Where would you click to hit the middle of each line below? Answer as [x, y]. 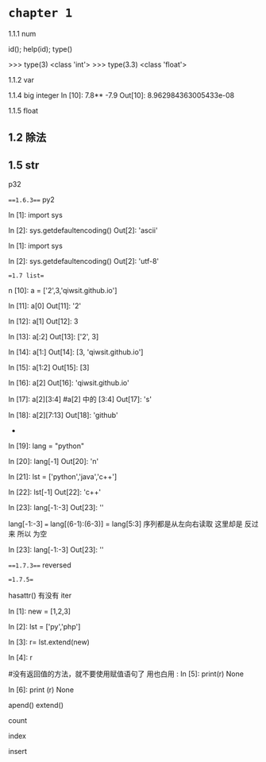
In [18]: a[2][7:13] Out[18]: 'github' [63, 416]
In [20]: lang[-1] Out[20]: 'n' [54, 462]
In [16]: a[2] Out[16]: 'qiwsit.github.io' [69, 383]
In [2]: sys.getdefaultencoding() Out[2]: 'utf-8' [84, 261]
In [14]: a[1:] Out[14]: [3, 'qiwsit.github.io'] [76, 352]
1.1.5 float [23, 110]
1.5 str [24, 165]
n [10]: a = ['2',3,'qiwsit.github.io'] [63, 291]
